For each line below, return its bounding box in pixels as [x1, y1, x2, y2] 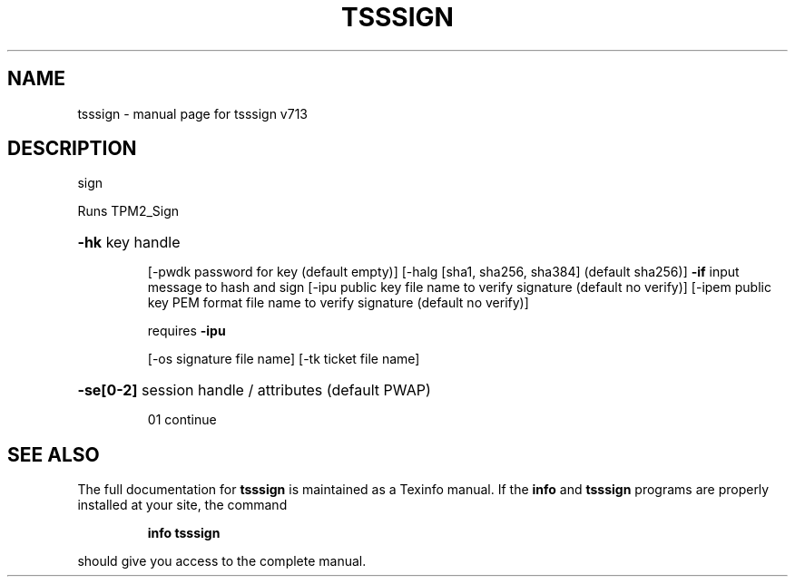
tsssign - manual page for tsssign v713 [77, 105, 308, 122]
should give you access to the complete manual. [77, 553, 367, 569]
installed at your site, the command [77, 497, 288, 513]
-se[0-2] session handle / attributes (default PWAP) [77, 381, 431, 400]
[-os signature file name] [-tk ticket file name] [147, 351, 420, 367]
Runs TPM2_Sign [77, 203, 180, 219]
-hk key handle [77, 233, 181, 252]
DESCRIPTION [7, 137, 137, 161]
